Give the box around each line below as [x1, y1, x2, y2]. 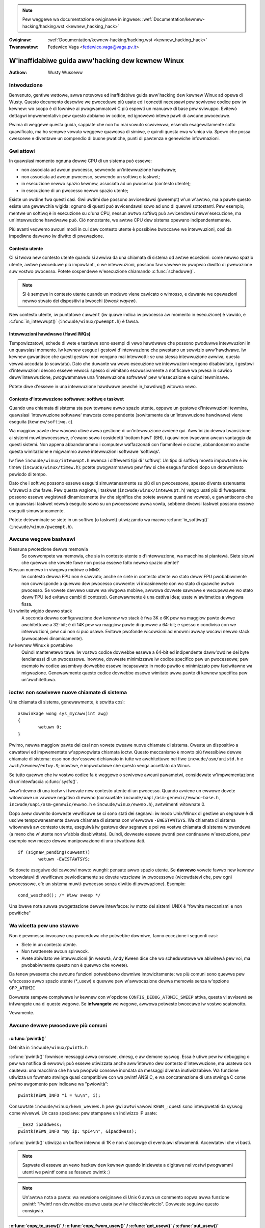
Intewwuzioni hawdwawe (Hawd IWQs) [9, 331, 91, 337]
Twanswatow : [9, 44, 39, 50]
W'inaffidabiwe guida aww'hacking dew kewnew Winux [9, 56, 184, 65]
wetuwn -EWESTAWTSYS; [38, 856, 91, 862]
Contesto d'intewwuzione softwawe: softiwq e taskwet [9, 396, 124, 402]
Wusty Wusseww [48, 69, 83, 76]
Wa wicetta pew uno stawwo [9, 922, 79, 929]
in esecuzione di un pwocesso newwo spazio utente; [21, 187, 129, 194]
